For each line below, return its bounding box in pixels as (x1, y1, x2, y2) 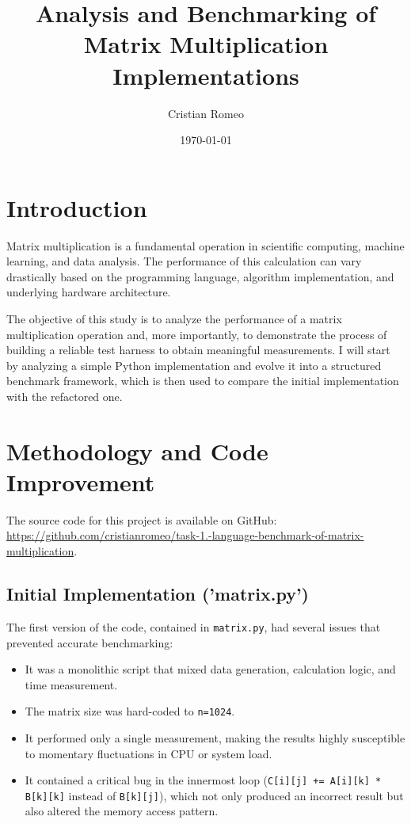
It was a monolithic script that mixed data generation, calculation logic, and (25, 661, 396, 677)
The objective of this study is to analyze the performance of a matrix (6, 311, 342, 326)
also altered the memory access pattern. (25, 803, 219, 819)
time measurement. (25, 676, 118, 692)
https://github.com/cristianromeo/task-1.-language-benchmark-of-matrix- (6, 527, 364, 544)
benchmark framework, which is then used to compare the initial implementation (6, 372, 399, 389)
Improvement (6, 465, 155, 498)
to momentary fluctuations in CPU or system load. (25, 745, 272, 761)
